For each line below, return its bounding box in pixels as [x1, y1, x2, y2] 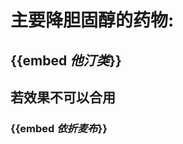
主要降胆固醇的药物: [10, 9, 175, 32]
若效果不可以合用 [10, 89, 116, 106]
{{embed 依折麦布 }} [10, 121, 108, 135]
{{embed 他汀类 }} [10, 52, 122, 69]
